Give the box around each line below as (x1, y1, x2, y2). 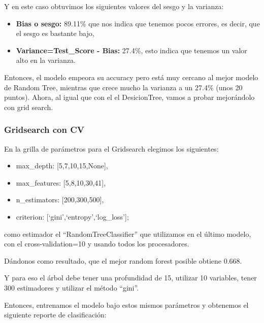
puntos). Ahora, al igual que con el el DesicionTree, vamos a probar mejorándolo (4, 92, 255, 102)
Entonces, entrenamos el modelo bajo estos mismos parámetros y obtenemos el (4, 299, 249, 310)
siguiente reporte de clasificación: (4, 309, 107, 320)
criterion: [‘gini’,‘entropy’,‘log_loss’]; (16, 211, 129, 222)
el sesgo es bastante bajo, (16, 28, 94, 39)
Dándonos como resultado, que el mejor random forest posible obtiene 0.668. (4, 255, 242, 266)
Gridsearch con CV (4, 123, 85, 136)
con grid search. (4, 101, 53, 112)
